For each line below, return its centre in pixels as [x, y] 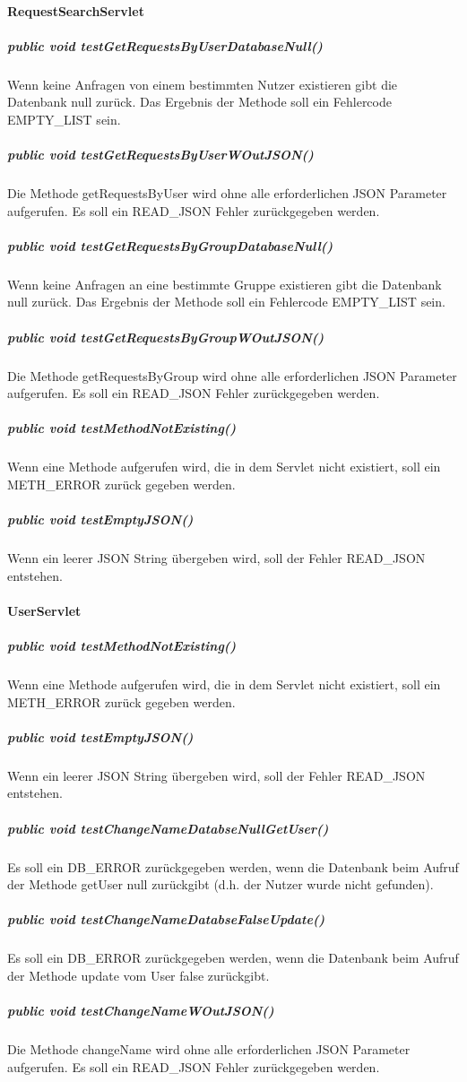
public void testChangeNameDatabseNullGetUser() [168, 828]
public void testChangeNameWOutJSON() [141, 1011]
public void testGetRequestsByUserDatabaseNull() [165, 45]
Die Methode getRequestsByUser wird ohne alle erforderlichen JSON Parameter [227, 193]
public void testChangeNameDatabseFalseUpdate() [166, 919]
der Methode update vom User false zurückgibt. [138, 975]
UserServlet [44, 610]
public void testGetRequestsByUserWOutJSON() [160, 155]
